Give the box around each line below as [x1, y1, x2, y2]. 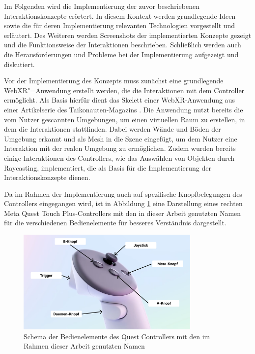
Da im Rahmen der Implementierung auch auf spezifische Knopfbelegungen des [4, 188, 242, 199]
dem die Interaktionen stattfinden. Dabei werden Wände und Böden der [4, 124, 221, 134]
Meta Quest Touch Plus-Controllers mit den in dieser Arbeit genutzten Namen [4, 208, 241, 218]
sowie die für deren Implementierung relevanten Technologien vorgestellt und [4, 20, 235, 31]
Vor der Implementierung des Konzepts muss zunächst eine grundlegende [4, 75, 224, 86]
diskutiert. [4, 59, 35, 69]
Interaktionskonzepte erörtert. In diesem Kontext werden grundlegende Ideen [4, 10, 236, 21]
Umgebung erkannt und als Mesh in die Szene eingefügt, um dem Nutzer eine [4, 133, 237, 143]
